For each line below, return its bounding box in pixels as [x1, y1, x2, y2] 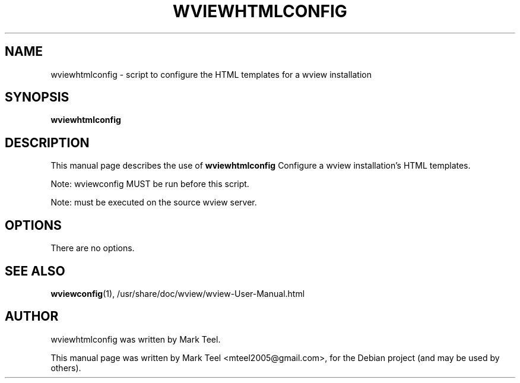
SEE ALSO [5, 263, 65, 278]
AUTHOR [5, 309, 59, 324]
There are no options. [50, 243, 135, 254]
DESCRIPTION [5, 135, 90, 150]
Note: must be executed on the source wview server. [50, 197, 257, 208]
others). [50, 362, 81, 373]
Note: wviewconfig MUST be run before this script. [50, 179, 249, 189]
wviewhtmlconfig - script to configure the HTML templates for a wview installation [50, 69, 372, 80]
